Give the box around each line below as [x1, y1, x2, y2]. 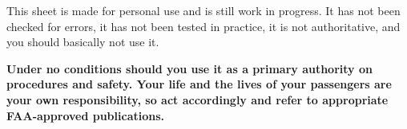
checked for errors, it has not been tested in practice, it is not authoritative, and [6, 18, 401, 34]
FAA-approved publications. [6, 107, 165, 123]
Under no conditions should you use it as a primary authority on [6, 60, 373, 76]
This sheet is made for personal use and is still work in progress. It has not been [6, 2, 401, 18]
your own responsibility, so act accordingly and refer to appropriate [6, 91, 389, 107]
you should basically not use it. [6, 33, 159, 50]
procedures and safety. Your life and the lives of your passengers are [6, 76, 392, 92]
